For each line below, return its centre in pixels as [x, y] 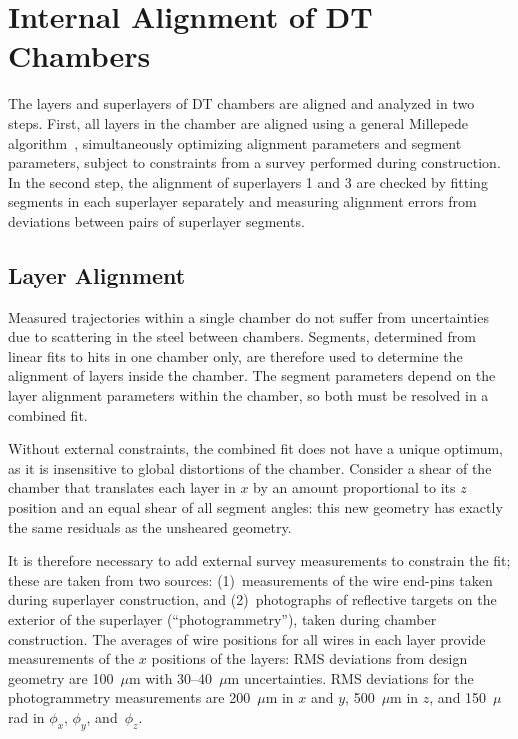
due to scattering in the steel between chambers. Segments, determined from [242, 336]
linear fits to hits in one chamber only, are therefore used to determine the [235, 355]
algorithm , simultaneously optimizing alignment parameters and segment [235, 142]
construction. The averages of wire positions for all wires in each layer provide [247, 638]
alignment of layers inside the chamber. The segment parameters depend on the [252, 375]
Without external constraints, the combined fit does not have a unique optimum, [255, 448]
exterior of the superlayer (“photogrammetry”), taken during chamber [222, 618]
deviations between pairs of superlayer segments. [156, 220]
